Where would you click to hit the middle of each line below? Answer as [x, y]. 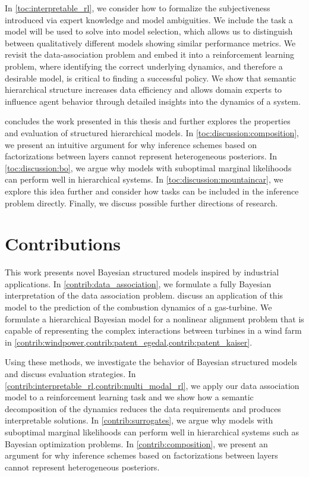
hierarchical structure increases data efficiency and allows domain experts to [144, 90]
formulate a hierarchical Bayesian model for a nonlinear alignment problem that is [154, 318]
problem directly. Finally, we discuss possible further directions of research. [141, 203]
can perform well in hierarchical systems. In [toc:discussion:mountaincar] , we [144, 179]
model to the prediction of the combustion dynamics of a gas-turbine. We [138, 307]
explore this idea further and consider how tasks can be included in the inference [152, 191]
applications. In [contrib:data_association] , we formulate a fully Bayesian [138, 283]
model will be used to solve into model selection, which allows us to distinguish [149, 31]
